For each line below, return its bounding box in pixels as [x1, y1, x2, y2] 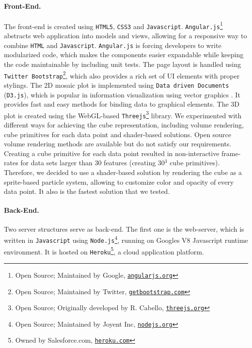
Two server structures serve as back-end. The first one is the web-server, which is [4, 223, 244, 234]
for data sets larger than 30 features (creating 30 [20, 158, 165, 168]
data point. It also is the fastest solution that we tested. [4, 186, 170, 196]
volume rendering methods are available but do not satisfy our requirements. [4, 139, 232, 149]
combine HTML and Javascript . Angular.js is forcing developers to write [4, 40, 221, 50]
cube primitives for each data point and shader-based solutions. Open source [4, 129, 231, 139]
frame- [221, 148, 241, 158]
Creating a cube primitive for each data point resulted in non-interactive [4, 148, 220, 158]
